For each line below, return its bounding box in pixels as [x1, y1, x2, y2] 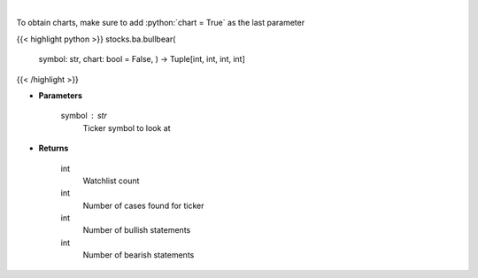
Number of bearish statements [82, 250, 195, 260]
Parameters [38, 89, 83, 101]
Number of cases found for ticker [82, 200, 204, 211]
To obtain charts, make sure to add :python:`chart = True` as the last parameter [16, 18, 305, 28]
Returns [38, 143, 69, 154]
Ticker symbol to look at [82, 122, 171, 133]
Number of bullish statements [82, 225, 191, 236]
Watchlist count [82, 175, 140, 186]
